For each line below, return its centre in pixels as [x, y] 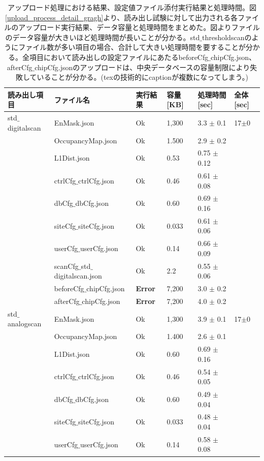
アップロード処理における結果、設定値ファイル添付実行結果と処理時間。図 [132, 7]
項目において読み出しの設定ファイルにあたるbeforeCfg [119, 57]
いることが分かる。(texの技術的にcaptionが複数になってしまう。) [143, 77]
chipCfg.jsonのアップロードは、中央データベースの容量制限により [142, 67]
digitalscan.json [78, 276]
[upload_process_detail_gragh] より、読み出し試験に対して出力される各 [121, 17]
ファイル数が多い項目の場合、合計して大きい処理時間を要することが [132, 47]
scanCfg [66, 266]
